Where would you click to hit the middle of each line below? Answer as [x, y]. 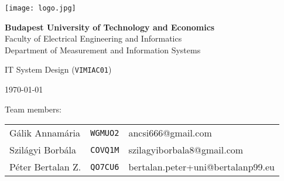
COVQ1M [105, 150]
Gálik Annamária [45, 133]
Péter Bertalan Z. [45, 167]
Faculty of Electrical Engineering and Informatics [93, 38]
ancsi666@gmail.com [170, 133]
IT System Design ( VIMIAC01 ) [58, 69]
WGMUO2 [105, 133]
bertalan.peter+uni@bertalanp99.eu [201, 167]
